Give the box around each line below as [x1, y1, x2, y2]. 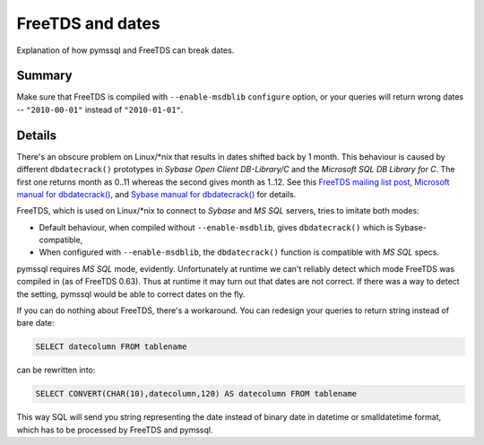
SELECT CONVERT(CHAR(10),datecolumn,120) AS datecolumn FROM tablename [35, 388, 358, 399]
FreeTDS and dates [16, 13, 160, 33]
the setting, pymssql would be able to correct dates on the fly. [16, 288, 246, 300]
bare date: [16, 318, 55, 328]
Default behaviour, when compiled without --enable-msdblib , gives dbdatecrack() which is [39, 222, 393, 232]
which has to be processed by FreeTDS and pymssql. [16, 424, 214, 435]
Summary [16, 68, 73, 83]
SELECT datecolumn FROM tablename [35, 342, 187, 352]
